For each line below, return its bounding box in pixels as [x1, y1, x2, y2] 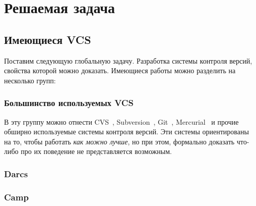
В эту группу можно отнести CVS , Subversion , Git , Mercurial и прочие [4, 116, 239, 127]
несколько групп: [4, 75, 56, 85]
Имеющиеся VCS [4, 31, 91, 47]
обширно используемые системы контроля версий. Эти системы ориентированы [4, 126, 249, 137]
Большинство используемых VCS [4, 96, 134, 109]
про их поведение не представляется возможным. [21, 146, 172, 157]
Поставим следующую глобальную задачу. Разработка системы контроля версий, [4, 55, 252, 66]
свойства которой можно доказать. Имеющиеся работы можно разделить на [4, 65, 236, 76]
